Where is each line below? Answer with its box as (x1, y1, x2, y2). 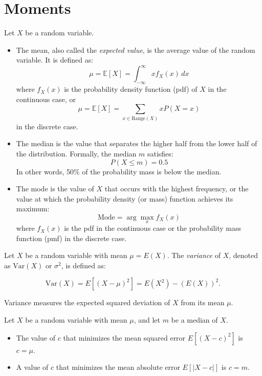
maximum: (16, 203, 50, 214)
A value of (16, 362, 49, 372)
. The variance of (167, 250, 221, 261)
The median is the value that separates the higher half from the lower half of (16, 138, 257, 149)
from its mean (181, 297, 225, 308)
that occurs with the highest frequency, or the (104, 183, 249, 194)
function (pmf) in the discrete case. (16, 232, 127, 243)
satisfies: (147, 148, 173, 159)
